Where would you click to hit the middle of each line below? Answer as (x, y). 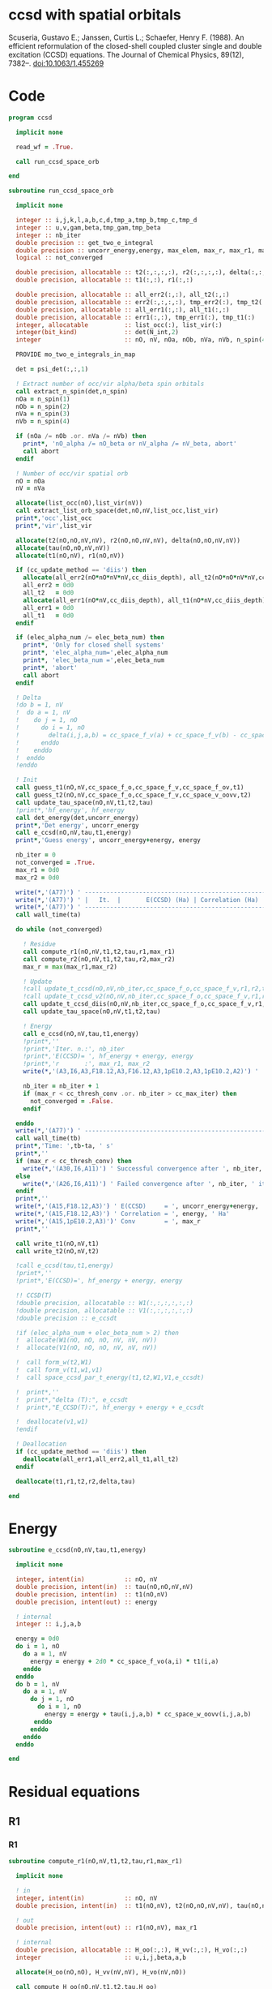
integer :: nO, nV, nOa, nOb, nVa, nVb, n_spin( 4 (141, 340)
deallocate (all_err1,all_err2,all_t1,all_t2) (101, 1459)
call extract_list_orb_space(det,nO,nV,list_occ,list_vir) (117, 511)
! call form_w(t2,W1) (54, 1363)
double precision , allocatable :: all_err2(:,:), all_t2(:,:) (123, 294)
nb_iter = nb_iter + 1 (61, 1086)
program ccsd (30, 118)
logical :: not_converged (59, 258)
